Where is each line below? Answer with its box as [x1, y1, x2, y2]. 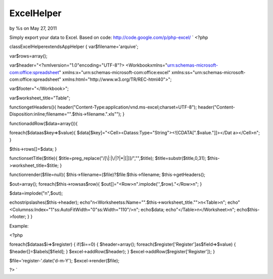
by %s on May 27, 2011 [9, 25, 57, 31]
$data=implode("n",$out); [9, 190, 63, 196]
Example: [9, 222, 29, 229]
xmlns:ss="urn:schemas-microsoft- [171, 69, 246, 75]
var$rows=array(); [9, 53, 48, 59]
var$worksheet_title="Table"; [9, 95, 71, 101]
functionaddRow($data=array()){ [9, 120, 78, 126]
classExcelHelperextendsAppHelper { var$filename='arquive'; [9, 43, 139, 50]
